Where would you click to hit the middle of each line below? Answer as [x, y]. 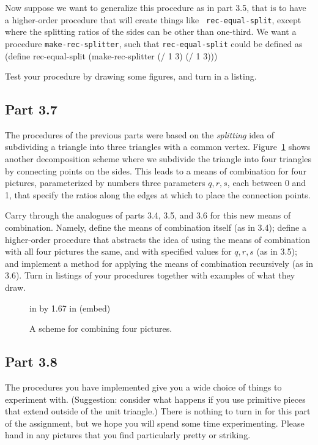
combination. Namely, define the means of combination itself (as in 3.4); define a [156, 227]
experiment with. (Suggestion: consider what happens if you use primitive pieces [155, 399]
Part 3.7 [31, 109]
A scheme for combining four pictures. [101, 328]
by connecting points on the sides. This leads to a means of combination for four [156, 170]
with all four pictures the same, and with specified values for [118, 251]
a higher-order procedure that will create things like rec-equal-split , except [153, 19]
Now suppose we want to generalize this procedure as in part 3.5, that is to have [156, 7]
